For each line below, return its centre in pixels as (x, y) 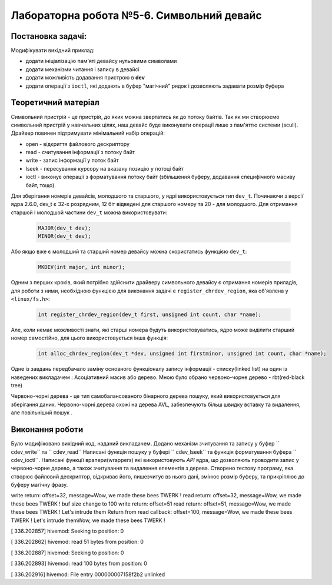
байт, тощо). (41, 185)
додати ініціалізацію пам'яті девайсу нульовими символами (101, 61)
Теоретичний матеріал (55, 103)
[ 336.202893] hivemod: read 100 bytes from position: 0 (79, 564)
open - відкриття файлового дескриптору (77, 144)
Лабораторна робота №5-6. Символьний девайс (136, 15)
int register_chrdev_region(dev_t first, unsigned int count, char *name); (150, 314)
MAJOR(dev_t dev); (64, 228)
